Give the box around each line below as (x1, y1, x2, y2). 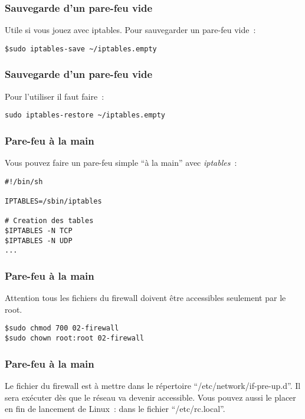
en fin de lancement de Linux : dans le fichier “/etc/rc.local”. (5, 402, 225, 415)
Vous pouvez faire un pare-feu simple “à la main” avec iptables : (5, 156, 237, 169)
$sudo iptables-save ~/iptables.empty (5, 44, 157, 53)
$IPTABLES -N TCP (5, 227, 73, 235)
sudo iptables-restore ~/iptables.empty (5, 111, 166, 120)
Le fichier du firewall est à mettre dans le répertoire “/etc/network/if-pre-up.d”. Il (5, 379, 301, 391)
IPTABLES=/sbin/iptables (5, 197, 102, 206)
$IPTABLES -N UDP (5, 236, 73, 245)
